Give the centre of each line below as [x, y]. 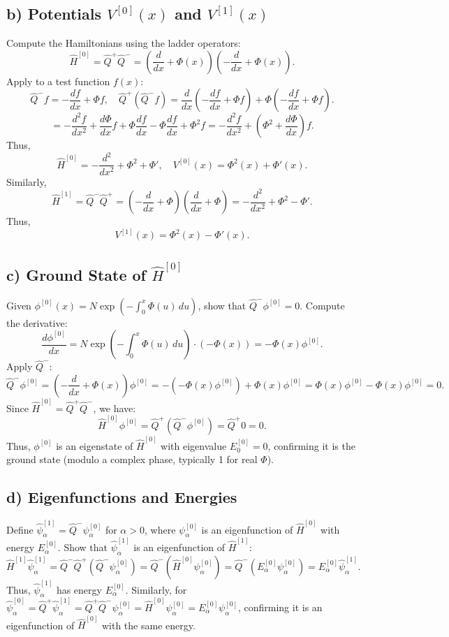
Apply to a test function [58, 81]
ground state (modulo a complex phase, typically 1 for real [132, 459]
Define [20, 529]
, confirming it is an [280, 607]
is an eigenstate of [95, 445]
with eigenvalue [194, 445]
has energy [79, 589]
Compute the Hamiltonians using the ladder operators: [124, 43]
